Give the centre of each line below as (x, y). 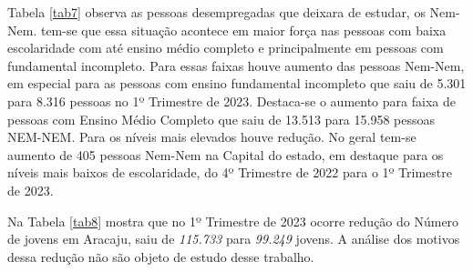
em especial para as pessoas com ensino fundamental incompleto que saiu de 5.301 (237, 83)
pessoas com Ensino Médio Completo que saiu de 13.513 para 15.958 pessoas (221, 119)
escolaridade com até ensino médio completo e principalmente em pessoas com (226, 48)
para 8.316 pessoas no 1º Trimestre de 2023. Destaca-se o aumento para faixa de (231, 101)
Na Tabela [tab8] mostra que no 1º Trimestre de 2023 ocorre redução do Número (233, 221)
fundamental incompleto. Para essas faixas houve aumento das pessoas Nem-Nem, (236, 65)
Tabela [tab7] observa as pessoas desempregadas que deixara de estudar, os (216, 12)
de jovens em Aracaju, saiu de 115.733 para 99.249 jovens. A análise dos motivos (234, 239)
